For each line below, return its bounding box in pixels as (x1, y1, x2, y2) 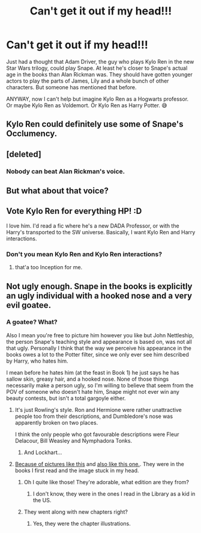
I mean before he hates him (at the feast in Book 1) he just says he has (6, 369, 179, 376)
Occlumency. (6, 128, 58, 139)
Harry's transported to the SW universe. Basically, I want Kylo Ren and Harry (6, 228, 196, 235)
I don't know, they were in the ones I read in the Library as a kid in (32, 490, 196, 497)
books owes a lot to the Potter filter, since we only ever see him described (6, 351, 189, 358)
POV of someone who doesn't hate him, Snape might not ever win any (6, 388, 180, 395)
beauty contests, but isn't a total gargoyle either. (6, 394, 126, 402)
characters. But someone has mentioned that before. (6, 83, 137, 91)
